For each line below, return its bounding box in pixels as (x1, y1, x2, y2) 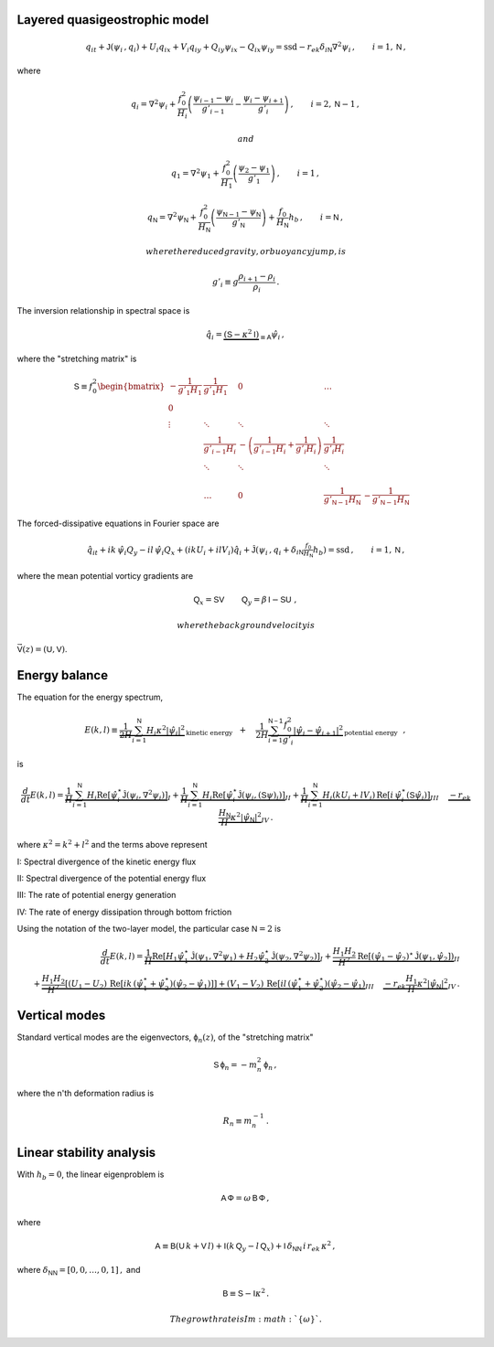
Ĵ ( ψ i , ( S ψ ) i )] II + (237, 789, 300, 802)
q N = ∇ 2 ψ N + (146, 210, 198, 224)
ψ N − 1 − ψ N (216, 207, 262, 219)
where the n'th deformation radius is (16, 1087, 155, 1098)
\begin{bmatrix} (97, 380, 166, 391)
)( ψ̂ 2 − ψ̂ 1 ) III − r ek (324, 978, 406, 991)
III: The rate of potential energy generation (16, 890, 177, 901)
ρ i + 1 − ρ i (238, 271, 276, 283)
